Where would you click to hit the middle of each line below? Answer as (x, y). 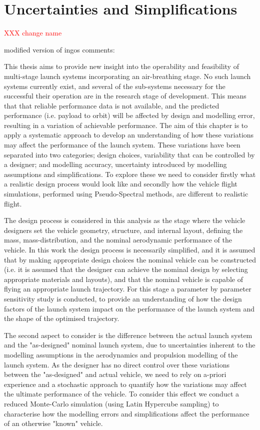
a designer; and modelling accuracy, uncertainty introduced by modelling (115, 164)
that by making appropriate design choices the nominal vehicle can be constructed (130, 259)
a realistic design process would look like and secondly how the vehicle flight (121, 184)
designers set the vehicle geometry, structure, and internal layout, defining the (123, 230)
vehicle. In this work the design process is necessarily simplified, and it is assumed (130, 249)
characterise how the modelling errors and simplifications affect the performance (127, 413)
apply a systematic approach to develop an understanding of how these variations (129, 135)
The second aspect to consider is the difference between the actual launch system (128, 335)
